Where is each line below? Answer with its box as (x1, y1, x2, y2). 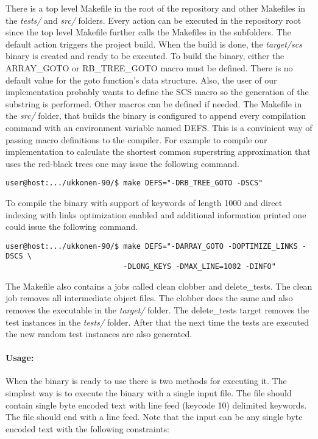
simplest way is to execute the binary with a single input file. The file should (5, 387, 292, 399)
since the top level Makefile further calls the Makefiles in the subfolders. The (5, 26, 291, 38)
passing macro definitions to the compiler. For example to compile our (5, 133, 267, 146)
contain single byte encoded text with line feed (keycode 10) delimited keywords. (5, 398, 307, 411)
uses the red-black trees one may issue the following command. (5, 157, 239, 170)
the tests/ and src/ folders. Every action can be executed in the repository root (5, 13, 302, 26)
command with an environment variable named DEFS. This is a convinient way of (5, 121, 313, 134)
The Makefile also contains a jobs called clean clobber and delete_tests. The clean (5, 279, 313, 292)
